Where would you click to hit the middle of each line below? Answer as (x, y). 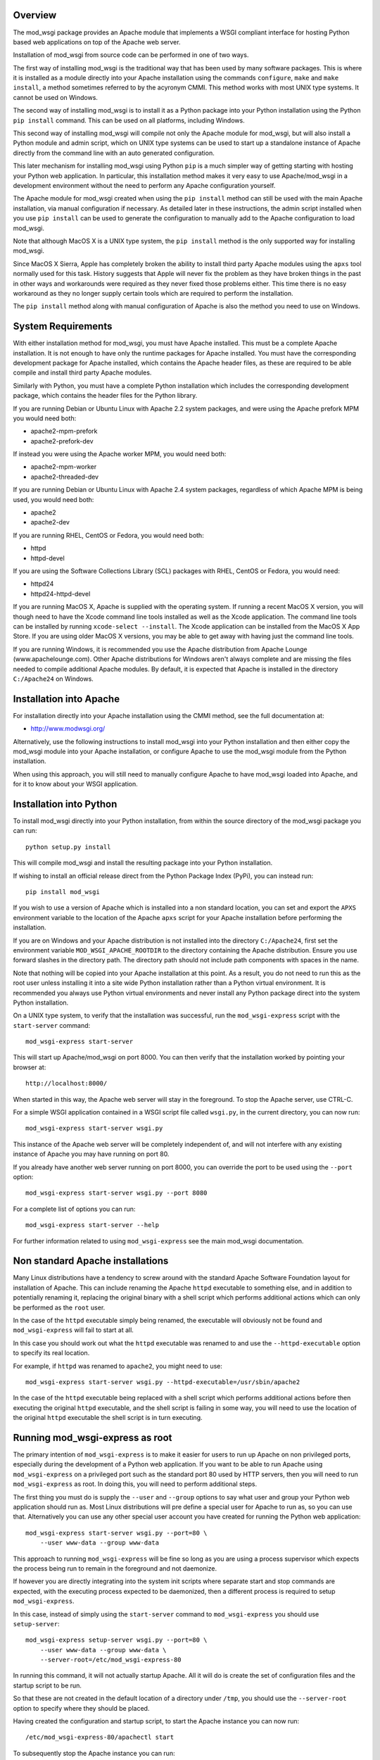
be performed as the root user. (59, 1307)
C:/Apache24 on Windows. (53, 679)
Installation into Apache (66, 699)
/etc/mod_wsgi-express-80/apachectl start (100, 1737)
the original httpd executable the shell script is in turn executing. (108, 1418)
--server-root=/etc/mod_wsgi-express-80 (111, 1660)
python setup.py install (68, 847)
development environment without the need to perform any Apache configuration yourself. (144, 185)
